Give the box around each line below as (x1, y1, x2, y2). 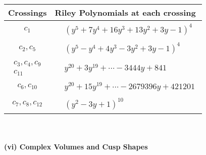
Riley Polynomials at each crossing (55, 7, 196, 18)
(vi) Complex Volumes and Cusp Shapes (4, 141, 148, 152)
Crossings (8, 7, 47, 18)
